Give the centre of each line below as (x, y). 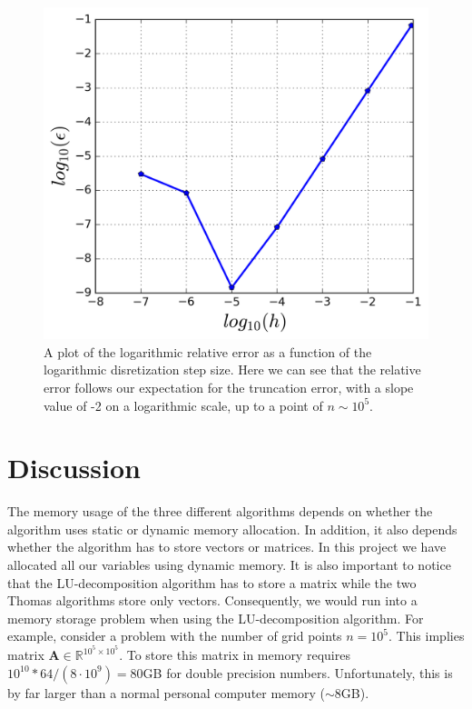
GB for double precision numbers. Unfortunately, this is (298, 672)
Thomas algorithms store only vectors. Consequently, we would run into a (212, 600)
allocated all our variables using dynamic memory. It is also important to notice (229, 565)
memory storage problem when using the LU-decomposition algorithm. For (216, 618)
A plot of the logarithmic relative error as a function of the (208, 351)
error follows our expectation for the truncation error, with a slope (229, 387)
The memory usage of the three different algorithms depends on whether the (220, 511)
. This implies (427, 636)
